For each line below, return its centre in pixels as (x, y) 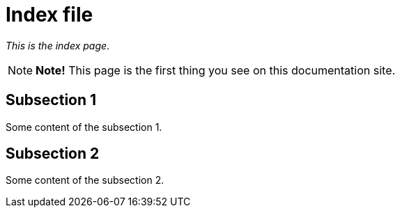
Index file (49, 15)
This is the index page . (58, 45)
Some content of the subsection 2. (85, 180)
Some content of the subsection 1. (84, 127)
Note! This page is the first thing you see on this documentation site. (216, 70)
